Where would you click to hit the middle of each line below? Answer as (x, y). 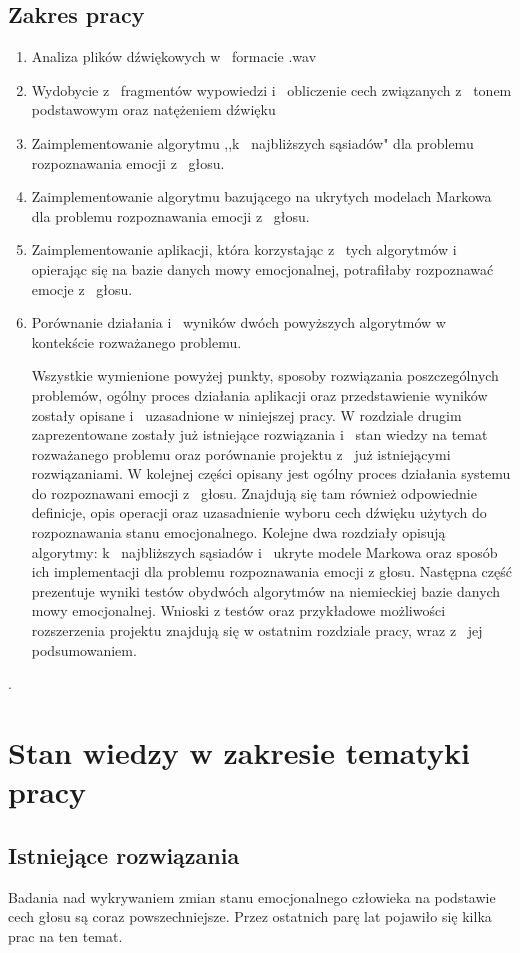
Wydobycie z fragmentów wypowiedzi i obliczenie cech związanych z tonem (271, 89)
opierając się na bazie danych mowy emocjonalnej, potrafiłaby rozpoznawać (262, 268)
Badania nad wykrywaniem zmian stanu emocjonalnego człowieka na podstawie (252, 896)
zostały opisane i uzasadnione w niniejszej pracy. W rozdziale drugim (246, 414)
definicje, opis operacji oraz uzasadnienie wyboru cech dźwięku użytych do (259, 512)
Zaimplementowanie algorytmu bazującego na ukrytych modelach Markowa (261, 196)
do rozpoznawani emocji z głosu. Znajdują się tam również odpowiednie (254, 492)
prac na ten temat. (65, 935)
